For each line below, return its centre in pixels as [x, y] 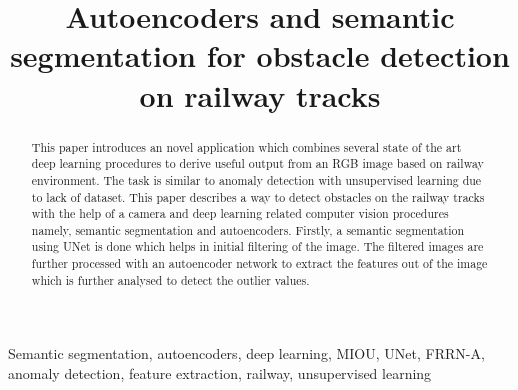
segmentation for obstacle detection [260, 55]
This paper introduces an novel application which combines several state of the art [246, 146]
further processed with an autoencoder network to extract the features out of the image [259, 263]
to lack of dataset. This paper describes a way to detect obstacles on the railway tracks [258, 196]
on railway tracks [260, 94]
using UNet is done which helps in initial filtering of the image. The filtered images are [257, 246]
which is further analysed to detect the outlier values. [170, 279]
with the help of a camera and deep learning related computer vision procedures [240, 213]
